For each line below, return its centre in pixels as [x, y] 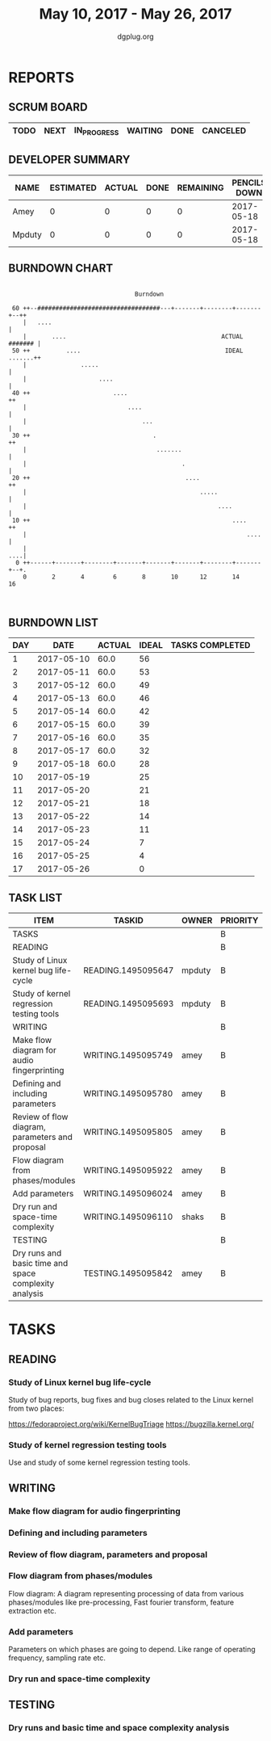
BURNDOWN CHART [61, 269]
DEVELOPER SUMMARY [69, 160]
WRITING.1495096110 [128, 1217]
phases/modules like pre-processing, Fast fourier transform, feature [121, 1602]
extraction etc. [32, 1611]
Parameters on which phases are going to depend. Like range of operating [132, 1650]
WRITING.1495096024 [128, 1194]
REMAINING [200, 187]
